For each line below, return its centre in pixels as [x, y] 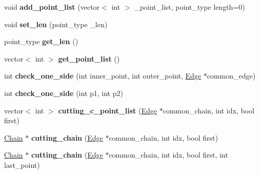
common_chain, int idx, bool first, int [168, 155]
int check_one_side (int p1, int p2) [64, 93]
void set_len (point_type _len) [56, 24]
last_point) [22, 165]
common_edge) [231, 76]
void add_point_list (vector [52, 7]
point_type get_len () [41, 41]
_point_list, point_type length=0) [190, 7]
